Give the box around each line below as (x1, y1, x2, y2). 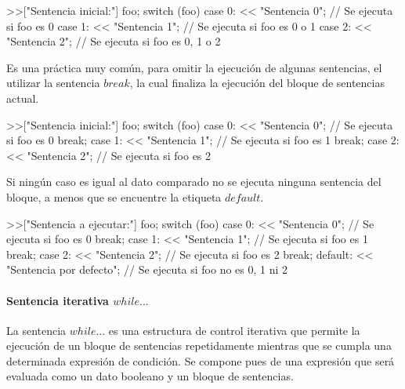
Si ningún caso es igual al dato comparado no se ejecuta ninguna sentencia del (6, 173, 381, 190)
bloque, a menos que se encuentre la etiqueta (6, 188, 222, 205)
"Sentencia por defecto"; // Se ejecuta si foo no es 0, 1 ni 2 (6, 261, 288, 278)
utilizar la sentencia (6, 75, 100, 91)
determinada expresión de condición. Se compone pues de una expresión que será (6, 352, 395, 369)
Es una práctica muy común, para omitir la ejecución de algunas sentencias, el (6, 59, 382, 75)
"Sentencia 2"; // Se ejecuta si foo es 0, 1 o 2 (6, 33, 221, 49)
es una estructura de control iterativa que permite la (108, 322, 360, 338)
